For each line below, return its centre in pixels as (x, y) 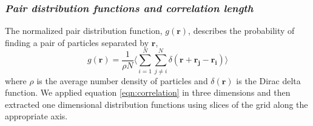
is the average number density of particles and (122, 80)
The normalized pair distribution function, (84, 31)
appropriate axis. (36, 116)
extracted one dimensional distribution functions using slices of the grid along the (156, 104)
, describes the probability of (241, 31)
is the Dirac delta (268, 80)
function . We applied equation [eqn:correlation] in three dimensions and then (148, 92)
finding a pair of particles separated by (77, 42)
